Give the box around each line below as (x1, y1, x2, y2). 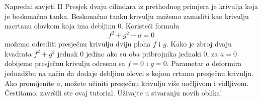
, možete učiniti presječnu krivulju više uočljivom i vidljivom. (60, 77, 249, 88)
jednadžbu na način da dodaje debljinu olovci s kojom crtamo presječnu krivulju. (5, 68, 254, 78)
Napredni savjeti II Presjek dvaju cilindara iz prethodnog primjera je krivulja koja (5, 1, 258, 11)
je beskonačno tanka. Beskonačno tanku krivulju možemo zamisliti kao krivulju (5, 10, 249, 21)
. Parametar (166, 58, 204, 68)
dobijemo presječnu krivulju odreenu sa (5, 58, 125, 68)
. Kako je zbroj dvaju (166, 38, 232, 49)
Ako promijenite (5, 77, 54, 88)
